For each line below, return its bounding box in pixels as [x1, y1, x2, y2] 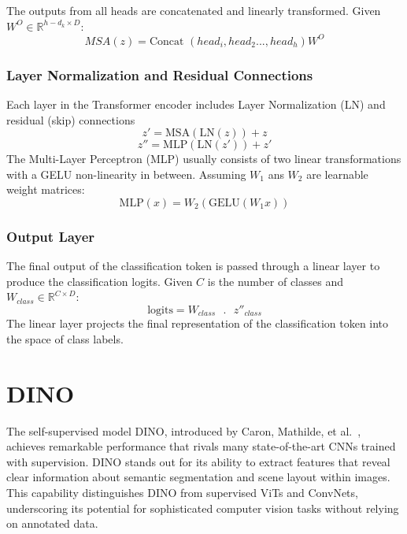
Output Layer [6, 226, 95, 246]
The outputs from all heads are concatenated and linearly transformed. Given [6, 2, 381, 18]
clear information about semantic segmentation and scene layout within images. [6, 469, 390, 485]
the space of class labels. [6, 330, 124, 347]
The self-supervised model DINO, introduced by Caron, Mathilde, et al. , [6, 422, 361, 439]
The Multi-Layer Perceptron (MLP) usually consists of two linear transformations [6, 150, 401, 167]
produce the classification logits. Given [6, 273, 193, 289]
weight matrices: [6, 181, 85, 198]
